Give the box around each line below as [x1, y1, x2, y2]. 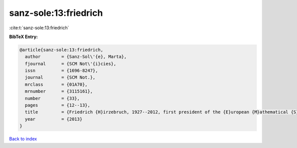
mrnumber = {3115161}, [25, 89, 93, 94]
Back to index [9, 136, 37, 142]
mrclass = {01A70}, [25, 82, 88, 87]
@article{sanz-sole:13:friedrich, [19, 47, 103, 52]
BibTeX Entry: [9, 34, 38, 40]
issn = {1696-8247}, [25, 68, 99, 74]
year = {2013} [25, 116, 83, 122]
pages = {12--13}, [25, 102, 91, 108]
